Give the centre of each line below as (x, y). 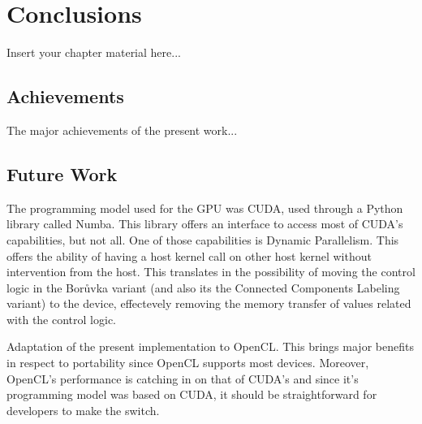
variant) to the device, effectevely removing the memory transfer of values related (209, 303)
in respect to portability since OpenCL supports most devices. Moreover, (188, 363)
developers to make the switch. (83, 410)
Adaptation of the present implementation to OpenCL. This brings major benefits (210, 346)
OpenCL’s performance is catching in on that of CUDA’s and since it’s (183, 378)
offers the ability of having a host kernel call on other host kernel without (189, 255)
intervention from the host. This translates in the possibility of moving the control (211, 272)
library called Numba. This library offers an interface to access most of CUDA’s (205, 224)
